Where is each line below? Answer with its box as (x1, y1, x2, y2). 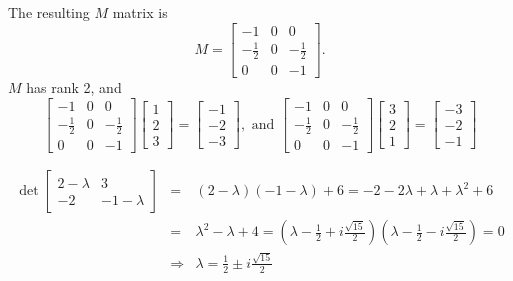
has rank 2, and (26, 77, 122, 98)
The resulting (8, 2, 90, 22)
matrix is (112, 2, 168, 22)
